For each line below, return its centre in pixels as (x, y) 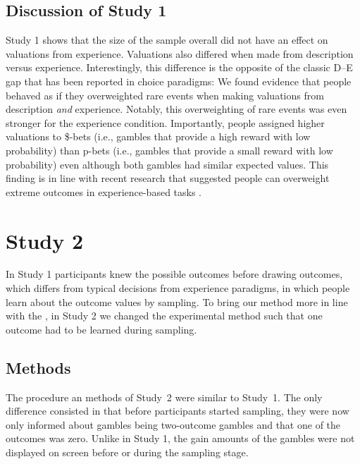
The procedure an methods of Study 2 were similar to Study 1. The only (164, 397)
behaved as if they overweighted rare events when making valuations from (165, 95)
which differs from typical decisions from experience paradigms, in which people (178, 288)
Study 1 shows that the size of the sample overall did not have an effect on (167, 40)
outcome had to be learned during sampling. (101, 329)
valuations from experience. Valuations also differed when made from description (180, 53)
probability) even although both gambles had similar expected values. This (167, 164)
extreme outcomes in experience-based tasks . (104, 191)
